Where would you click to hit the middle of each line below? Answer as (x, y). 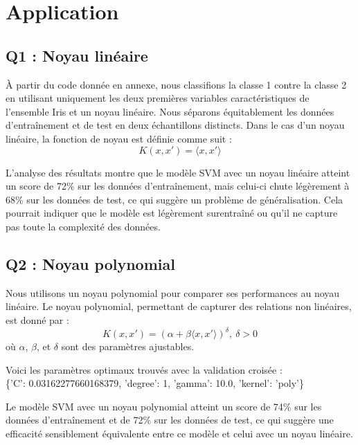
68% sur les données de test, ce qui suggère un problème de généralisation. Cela (174, 199)
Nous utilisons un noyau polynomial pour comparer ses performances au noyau (173, 292)
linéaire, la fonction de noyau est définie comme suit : (119, 138)
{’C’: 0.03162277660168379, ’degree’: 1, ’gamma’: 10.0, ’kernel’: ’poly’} (155, 383)
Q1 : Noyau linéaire (77, 55)
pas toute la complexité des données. (83, 226)
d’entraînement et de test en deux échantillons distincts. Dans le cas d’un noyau (175, 125)
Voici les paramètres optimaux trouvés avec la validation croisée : (144, 369)
